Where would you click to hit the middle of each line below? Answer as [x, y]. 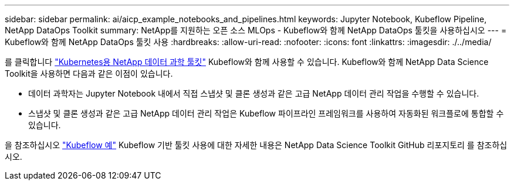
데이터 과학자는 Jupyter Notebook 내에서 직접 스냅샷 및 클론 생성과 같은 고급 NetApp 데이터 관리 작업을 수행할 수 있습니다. [254, 93]
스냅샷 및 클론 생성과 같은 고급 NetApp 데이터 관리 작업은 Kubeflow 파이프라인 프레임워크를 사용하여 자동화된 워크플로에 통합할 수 [266, 113]
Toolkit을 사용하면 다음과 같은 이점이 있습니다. [89, 73]
